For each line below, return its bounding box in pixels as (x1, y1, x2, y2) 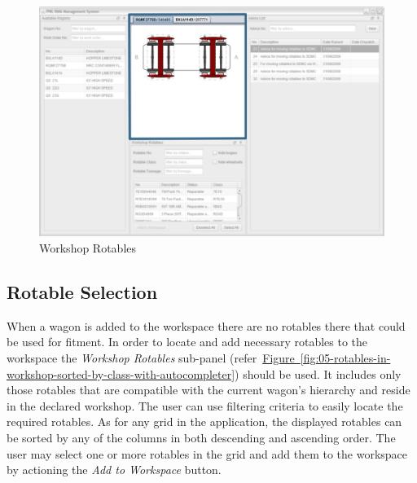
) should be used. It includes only (235, 365, 402, 382)
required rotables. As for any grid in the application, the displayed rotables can (7, 413, 402, 430)
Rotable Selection (7, 279, 158, 304)
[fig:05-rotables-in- (300, 349, 391, 366)
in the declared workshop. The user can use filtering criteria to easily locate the (7, 397, 403, 414)
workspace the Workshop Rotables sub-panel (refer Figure (7, 349, 295, 366)
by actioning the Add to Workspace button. (7, 461, 222, 478)
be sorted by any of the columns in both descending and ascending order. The (7, 428, 396, 446)
